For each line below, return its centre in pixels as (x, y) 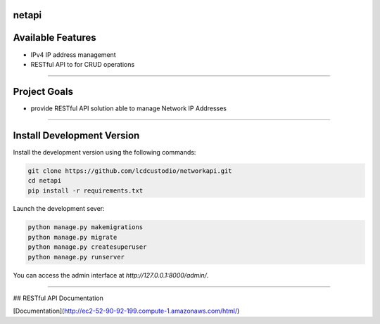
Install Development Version (76, 135)
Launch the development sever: (59, 209)
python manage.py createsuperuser (87, 247)
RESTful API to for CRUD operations (83, 64)
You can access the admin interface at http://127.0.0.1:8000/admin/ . (111, 275)
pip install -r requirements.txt (85, 190)
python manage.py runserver (76, 257)
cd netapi (45, 181)
